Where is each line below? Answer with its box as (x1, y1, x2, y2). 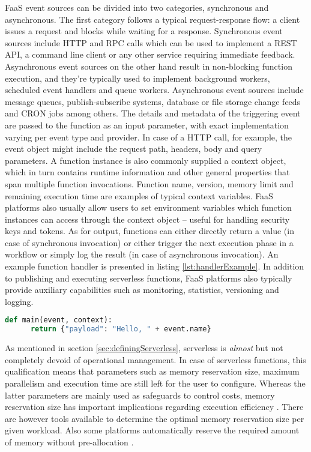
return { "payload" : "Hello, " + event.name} (30, 325, 211, 334)
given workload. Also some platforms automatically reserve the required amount (5, 424, 300, 436)
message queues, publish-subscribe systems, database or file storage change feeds (5, 95, 301, 107)
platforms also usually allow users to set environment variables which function (5, 201, 292, 214)
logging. (5, 295, 34, 307)
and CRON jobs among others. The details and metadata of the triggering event (5, 107, 301, 119)
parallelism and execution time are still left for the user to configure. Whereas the (5, 376, 306, 389)
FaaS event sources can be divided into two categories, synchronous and (5, 1, 269, 13)
